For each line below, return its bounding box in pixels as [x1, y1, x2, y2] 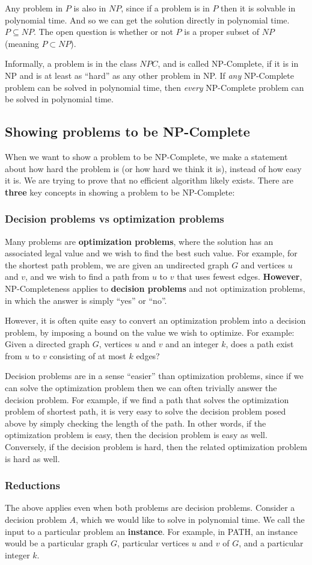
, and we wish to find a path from [25, 270, 150, 283]
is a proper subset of [184, 25, 259, 38]
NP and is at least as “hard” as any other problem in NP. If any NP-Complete [5, 69, 294, 81]
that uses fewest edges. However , [177, 270, 302, 283]
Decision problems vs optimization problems [5, 211, 224, 226]
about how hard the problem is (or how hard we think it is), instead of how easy [5, 162, 302, 174]
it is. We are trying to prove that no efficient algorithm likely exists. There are [5, 174, 293, 187]
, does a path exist [225, 338, 294, 350]
